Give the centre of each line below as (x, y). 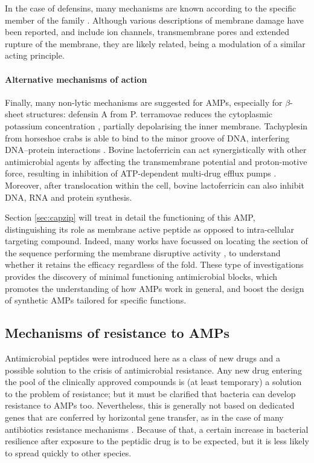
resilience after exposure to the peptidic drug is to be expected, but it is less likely (157, 441)
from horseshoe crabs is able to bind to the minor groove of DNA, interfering (147, 138)
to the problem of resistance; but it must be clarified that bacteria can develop (150, 393)
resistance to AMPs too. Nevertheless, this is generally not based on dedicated (150, 405)
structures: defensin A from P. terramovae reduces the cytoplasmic (149, 114)
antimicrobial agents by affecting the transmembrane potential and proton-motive (156, 161)
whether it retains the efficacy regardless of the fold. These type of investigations (154, 264)
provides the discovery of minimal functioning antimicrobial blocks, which (141, 277)
